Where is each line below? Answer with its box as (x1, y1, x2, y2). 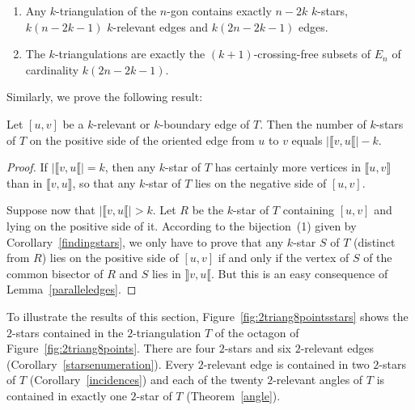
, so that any (72, 174, 136, 191)
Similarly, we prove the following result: (6, 88, 203, 105)
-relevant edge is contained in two (203, 355, 370, 372)
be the (192, 201, 224, 218)
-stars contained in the (12, 323, 124, 340)
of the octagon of (214, 323, 299, 340)
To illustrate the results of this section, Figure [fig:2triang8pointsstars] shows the (6, 307, 409, 324)
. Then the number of (260, 115, 366, 132)
